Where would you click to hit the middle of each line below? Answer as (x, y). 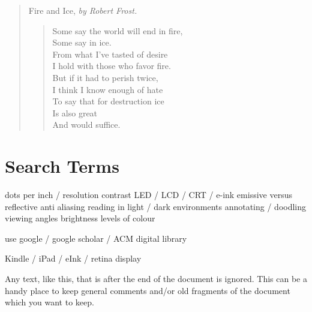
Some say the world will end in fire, (118, 30)
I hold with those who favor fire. (112, 66)
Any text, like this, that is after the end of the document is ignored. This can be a (156, 279)
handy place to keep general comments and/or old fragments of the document (148, 290)
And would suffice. (86, 124)
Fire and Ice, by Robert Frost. (83, 10)
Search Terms (62, 166)
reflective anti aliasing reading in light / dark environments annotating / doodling (156, 206)
